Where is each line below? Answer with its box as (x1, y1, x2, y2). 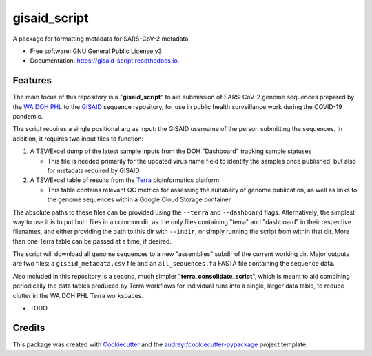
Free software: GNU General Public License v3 (30, 47, 163, 55)
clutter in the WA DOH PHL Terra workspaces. (12, 291, 144, 299)
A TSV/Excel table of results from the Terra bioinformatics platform (30, 176, 220, 184)
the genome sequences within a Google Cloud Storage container (47, 195, 231, 204)
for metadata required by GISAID (47, 166, 141, 175)
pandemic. (12, 112, 43, 121)
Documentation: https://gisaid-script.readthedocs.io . (30, 57, 180, 65)
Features (12, 75, 52, 86)
